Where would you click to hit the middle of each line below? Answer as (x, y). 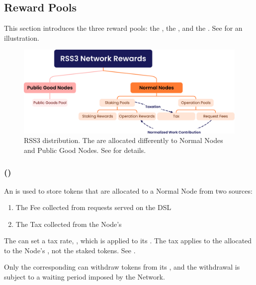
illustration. (22, 37)
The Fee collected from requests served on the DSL (93, 207)
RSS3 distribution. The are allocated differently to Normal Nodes (124, 140)
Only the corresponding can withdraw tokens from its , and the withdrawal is (122, 267)
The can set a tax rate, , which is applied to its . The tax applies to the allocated (128, 241)
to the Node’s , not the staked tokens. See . (70, 250)
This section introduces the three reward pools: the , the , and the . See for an (123, 28)
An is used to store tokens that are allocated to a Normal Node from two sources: (128, 190)
